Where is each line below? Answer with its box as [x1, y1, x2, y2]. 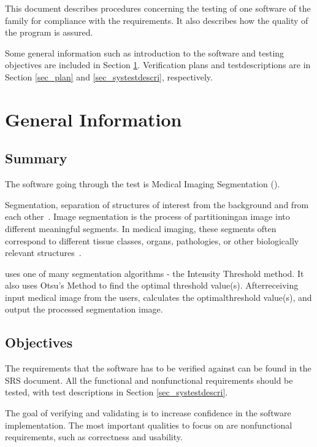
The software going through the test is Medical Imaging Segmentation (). [5, 177, 280, 190]
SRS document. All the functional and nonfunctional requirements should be [5, 373, 293, 386]
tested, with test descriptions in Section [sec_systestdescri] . [5, 386, 228, 398]
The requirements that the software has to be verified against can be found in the [5, 362, 311, 375]
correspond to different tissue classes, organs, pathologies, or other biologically [5, 234, 299, 247]
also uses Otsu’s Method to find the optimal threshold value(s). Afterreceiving [5, 279, 299, 292]
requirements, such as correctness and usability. [5, 430, 183, 443]
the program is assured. [5, 26, 93, 39]
